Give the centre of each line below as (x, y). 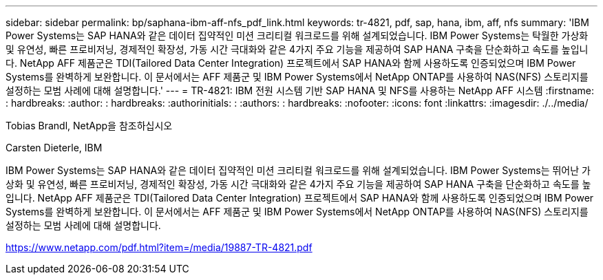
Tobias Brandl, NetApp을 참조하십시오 (89, 126)
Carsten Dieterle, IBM (54, 148)
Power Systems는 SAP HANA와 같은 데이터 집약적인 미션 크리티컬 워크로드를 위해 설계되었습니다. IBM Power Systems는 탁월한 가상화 (297, 35)
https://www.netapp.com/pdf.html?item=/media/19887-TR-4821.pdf (159, 247)
